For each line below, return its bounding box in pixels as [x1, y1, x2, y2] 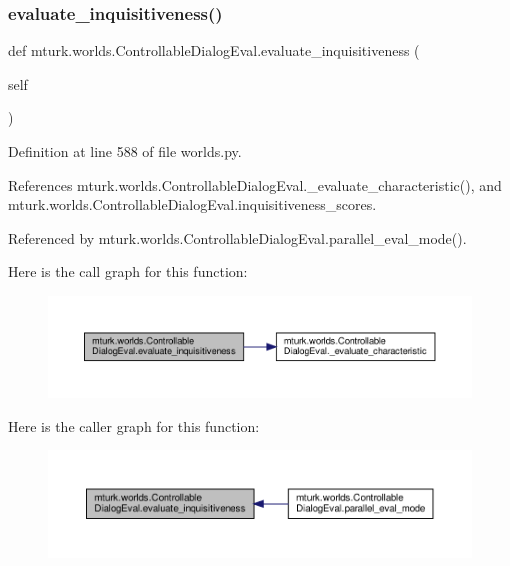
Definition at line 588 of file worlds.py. [8, 141, 242, 161]
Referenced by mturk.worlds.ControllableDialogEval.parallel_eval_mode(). [8, 227, 467, 248]
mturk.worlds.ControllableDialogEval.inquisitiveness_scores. [8, 194, 377, 215]
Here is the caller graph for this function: [8, 415, 260, 436]
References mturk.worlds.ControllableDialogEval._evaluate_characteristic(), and [8, 174, 502, 195]
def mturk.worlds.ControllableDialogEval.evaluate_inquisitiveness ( [8, 40, 420, 61]
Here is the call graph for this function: [8, 261, 248, 282]
